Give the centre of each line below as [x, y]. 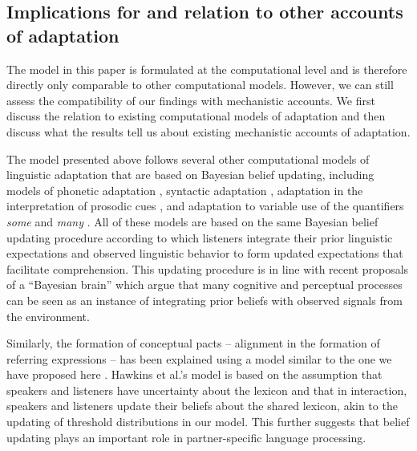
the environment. [48, 316]
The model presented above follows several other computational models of [188, 158]
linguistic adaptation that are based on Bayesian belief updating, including [190, 175]
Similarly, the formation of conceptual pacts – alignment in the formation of [193, 343]
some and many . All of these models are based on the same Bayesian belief [192, 221]
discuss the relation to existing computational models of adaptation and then [196, 116]
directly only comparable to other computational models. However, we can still [200, 85]
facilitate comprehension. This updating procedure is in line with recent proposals [208, 268]
